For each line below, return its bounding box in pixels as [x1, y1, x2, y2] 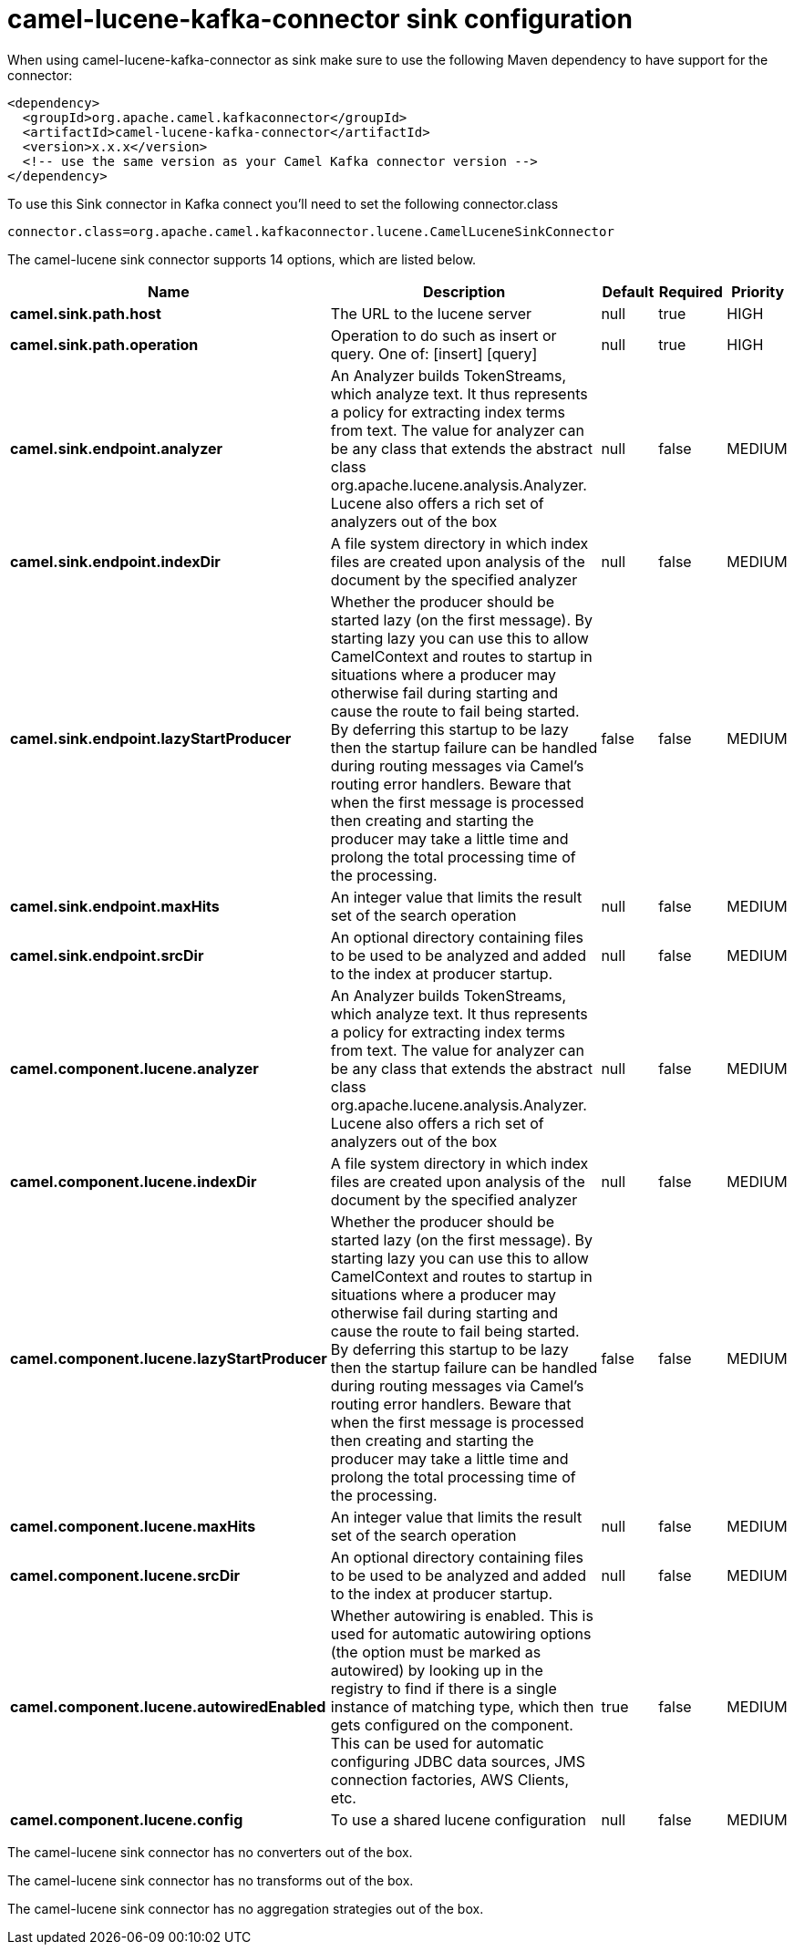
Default [602, 282, 655, 301]
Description [422, 282, 506, 301]
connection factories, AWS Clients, [330, 1770, 569, 1789]
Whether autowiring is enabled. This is [330, 1606, 593, 1625]
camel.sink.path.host [10, 304, 161, 323]
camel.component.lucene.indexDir [10, 1172, 257, 1191]
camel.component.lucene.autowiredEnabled [10, 1697, 326, 1716]
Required [658, 282, 723, 301]
